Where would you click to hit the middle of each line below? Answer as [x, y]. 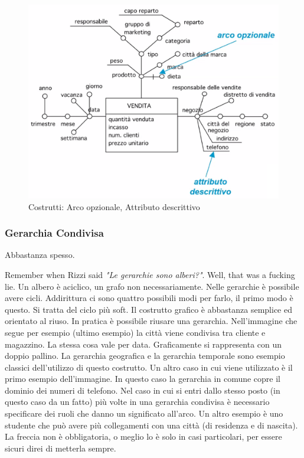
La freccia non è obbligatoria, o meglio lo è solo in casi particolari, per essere [143, 436]
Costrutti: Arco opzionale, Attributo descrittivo [114, 206]
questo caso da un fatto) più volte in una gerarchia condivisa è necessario [137, 402]
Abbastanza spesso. [40, 255]
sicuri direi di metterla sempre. [61, 448]
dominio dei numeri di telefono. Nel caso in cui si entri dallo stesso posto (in [143, 390]
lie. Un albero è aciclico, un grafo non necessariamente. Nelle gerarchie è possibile [152, 286]
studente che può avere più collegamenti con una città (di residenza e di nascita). [151, 425]
